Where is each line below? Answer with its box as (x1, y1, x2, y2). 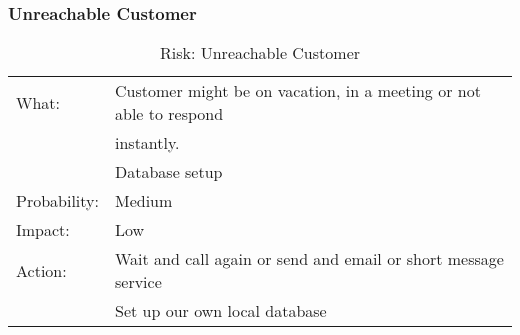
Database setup (114, 160, 223, 184)
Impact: (16, 218, 70, 242)
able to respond (114, 102, 224, 126)
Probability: (16, 189, 99, 213)
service (114, 270, 162, 294)
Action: (16, 258, 67, 282)
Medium (114, 189, 173, 213)
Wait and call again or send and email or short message (114, 247, 504, 271)
